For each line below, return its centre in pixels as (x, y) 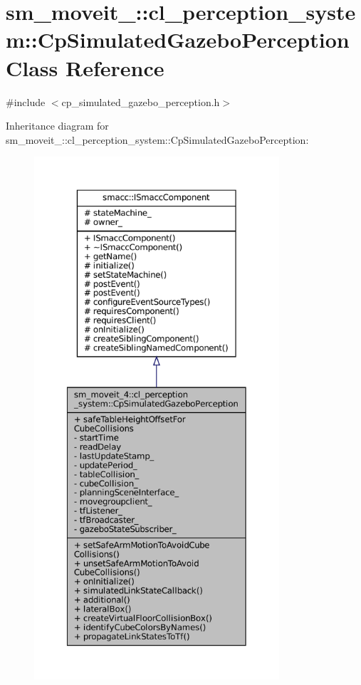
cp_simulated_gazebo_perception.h (141, 101)
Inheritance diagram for (57, 126)
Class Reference (85, 67)
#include (26, 101)
